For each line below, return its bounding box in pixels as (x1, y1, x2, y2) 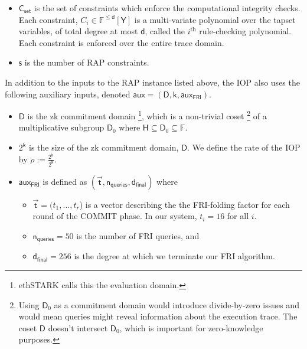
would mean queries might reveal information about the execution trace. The (18, 310, 298, 322)
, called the (145, 25, 185, 37)
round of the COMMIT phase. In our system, (32, 210, 197, 222)
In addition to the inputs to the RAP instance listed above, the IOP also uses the (5, 76, 300, 88)
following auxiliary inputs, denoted (5, 87, 130, 100)
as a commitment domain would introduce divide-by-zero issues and (54, 298, 299, 311)
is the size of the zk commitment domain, (29, 141, 179, 153)
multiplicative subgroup (18, 121, 104, 133)
